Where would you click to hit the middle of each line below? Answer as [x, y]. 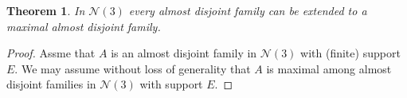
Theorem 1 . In [46, 10]
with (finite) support [350, 53]
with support [171, 84]
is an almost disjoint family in [184, 53]
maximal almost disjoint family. [84, 26]
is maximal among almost [329, 68]
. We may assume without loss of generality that [133, 68]
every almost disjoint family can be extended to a [248, 10]
